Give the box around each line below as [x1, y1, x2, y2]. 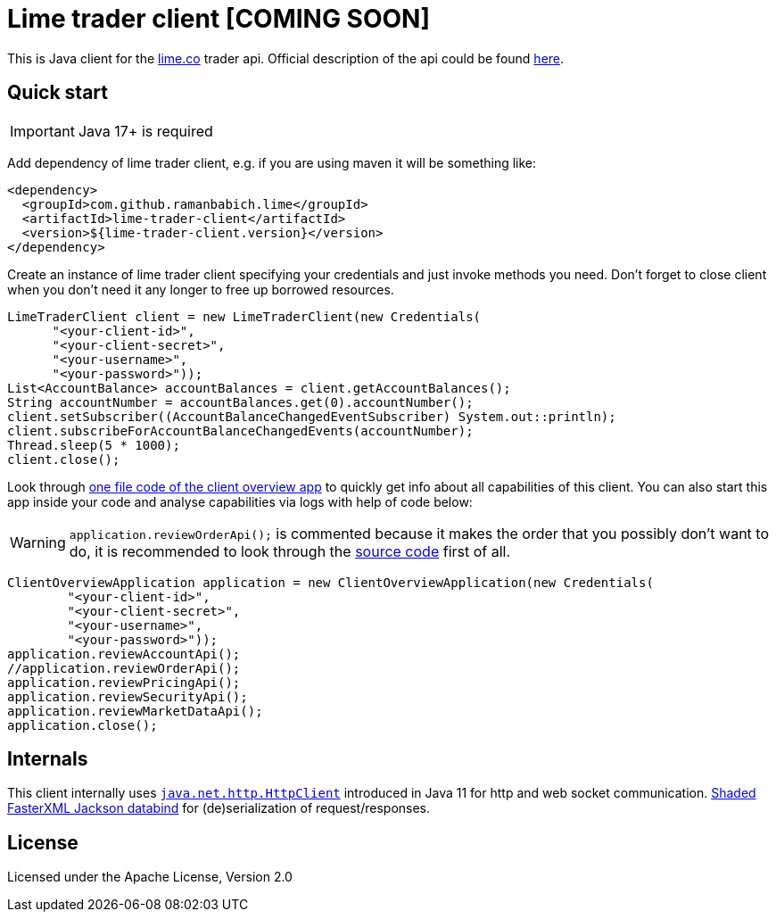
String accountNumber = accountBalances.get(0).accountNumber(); [7, 394, 474, 410]
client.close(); [7, 451, 120, 467]
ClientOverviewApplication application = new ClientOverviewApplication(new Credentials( [7, 575, 654, 590]
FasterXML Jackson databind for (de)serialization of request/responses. [7, 800, 431, 816]
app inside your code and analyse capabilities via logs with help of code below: [7, 493, 473, 509]
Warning [10, 533, 66, 551]
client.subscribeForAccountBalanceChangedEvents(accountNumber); [7, 423, 474, 438]
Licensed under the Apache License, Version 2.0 [7, 869, 293, 885]
